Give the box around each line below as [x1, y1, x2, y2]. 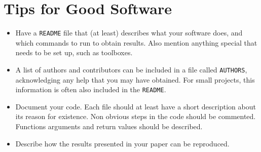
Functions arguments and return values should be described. [15, 121, 203, 132]
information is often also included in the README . [15, 84, 166, 95]
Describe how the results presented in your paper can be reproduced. [15, 138, 230, 148]
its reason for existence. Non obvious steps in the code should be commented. [15, 111, 256, 122]
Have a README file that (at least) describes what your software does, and [15, 27, 243, 38]
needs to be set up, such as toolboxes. [15, 47, 133, 58]
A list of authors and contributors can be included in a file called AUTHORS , [15, 64, 247, 74]
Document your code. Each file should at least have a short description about [15, 101, 256, 111]
